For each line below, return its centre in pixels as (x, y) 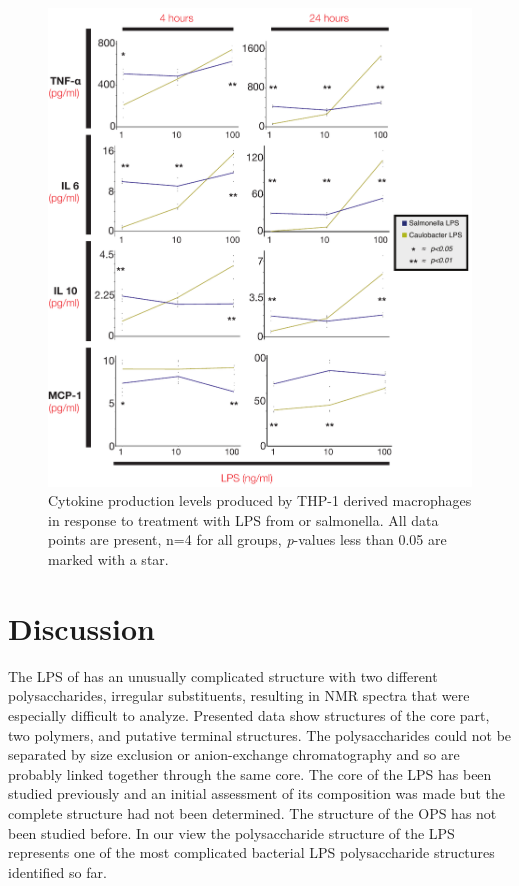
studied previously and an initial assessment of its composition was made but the (256, 793)
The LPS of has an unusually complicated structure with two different (223, 675)
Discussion (81, 627)
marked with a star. (108, 559)
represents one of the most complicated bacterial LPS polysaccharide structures (251, 852)
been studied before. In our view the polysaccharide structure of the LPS (231, 832)
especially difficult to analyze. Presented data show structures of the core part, (249, 714)
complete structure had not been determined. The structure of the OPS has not (252, 812)
